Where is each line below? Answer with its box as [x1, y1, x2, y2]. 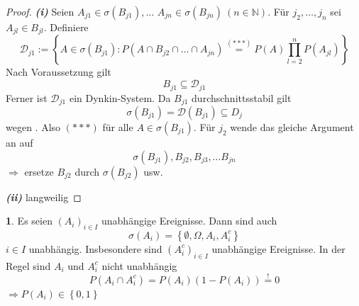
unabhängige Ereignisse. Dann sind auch [101, 213, 277, 228]
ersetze [24, 164, 54, 178]
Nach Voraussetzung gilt [6, 64, 111, 79]
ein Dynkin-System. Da [69, 90, 171, 105]
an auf [6, 135, 33, 149]
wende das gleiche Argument [230, 119, 354, 134]
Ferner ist [6, 90, 48, 105]
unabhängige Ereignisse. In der [211, 241, 346, 256]
